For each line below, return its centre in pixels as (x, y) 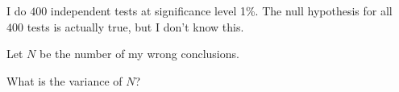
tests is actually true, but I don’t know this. (135, 26)
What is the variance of (64, 80)
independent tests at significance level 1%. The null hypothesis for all (221, 10)
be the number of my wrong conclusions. (139, 54)
